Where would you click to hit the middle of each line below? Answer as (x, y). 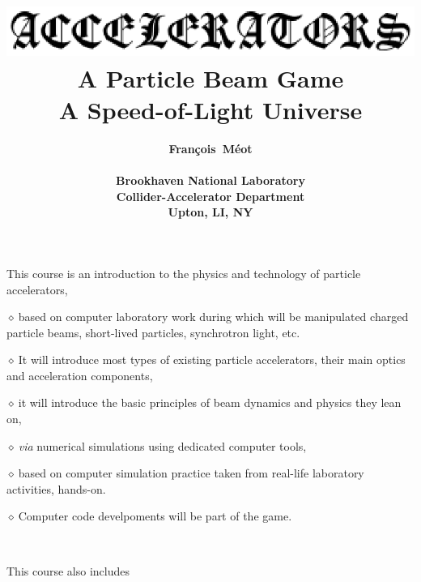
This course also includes (68, 570)
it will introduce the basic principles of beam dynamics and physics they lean (210, 402)
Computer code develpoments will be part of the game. (155, 516)
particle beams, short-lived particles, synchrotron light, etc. (153, 332)
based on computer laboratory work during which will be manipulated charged (213, 317)
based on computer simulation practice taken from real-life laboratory (191, 473)
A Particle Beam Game (210, 77)
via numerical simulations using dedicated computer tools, (162, 445)
